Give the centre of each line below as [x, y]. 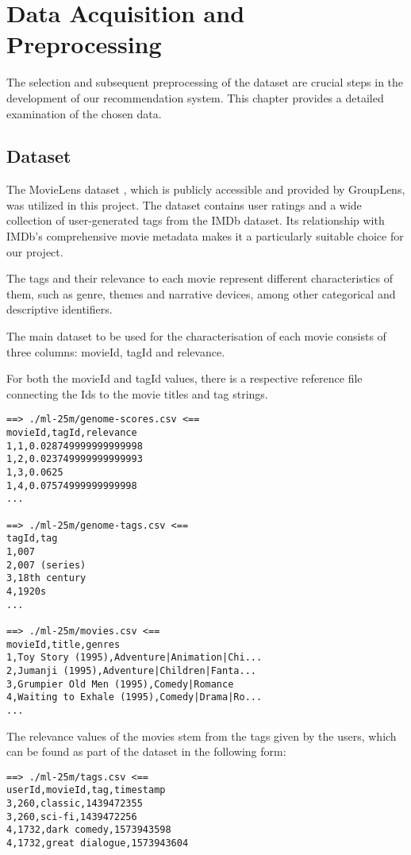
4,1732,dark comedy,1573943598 [89, 830]
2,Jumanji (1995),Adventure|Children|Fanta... [131, 670]
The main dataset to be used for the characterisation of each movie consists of [196, 336]
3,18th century [46, 578]
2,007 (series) [46, 565]
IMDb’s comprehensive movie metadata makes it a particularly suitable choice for [205, 236]
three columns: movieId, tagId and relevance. [116, 351]
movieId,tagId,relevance [72, 433]
